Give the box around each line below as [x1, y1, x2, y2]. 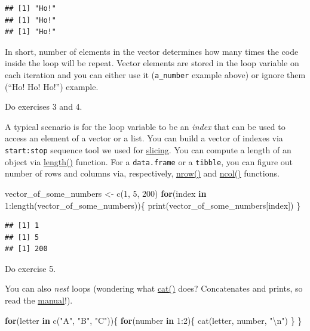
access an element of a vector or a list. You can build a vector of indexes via [5, 132, 283, 144]
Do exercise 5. [5, 262, 56, 274]
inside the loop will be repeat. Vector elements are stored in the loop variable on [5, 57, 299, 69]
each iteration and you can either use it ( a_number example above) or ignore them [5, 68, 306, 81]
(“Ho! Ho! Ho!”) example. [5, 80, 99, 92]
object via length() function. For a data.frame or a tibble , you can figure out [5, 155, 293, 168]
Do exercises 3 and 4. [5, 100, 82, 113]
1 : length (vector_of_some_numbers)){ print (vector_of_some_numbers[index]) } [5, 199, 301, 211]
